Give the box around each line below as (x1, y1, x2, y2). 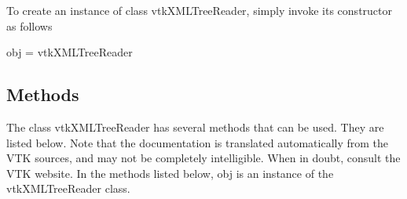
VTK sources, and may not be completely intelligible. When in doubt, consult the (6, 150, 401, 166)
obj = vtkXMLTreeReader (6, 44, 133, 60)
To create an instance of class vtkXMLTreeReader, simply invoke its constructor (6, 2, 393, 18)
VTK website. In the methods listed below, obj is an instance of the (6, 165, 334, 181)
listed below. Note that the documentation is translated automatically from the (6, 134, 389, 150)
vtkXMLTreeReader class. (6, 180, 130, 197)
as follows (6, 17, 53, 34)
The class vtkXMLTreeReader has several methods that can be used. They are (6, 118, 384, 135)
